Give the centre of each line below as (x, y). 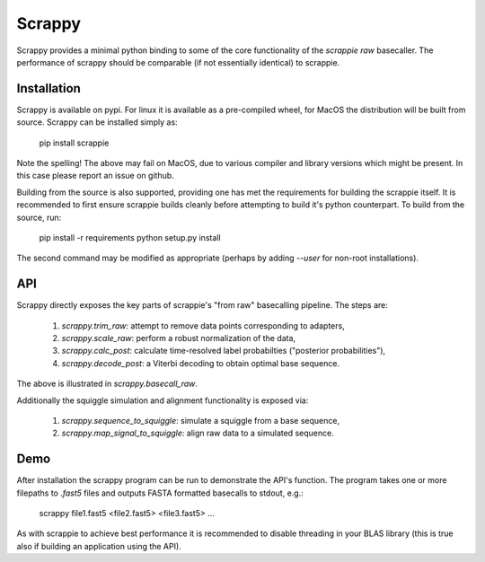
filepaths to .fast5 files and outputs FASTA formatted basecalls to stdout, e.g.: (160, 493)
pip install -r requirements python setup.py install (130, 237)
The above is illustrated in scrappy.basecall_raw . (107, 384)
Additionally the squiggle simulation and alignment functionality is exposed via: (163, 400)
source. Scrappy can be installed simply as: (97, 122)
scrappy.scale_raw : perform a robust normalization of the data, (179, 338)
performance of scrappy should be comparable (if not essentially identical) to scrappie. (178, 62)
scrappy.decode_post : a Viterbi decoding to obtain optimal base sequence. (201, 363)
